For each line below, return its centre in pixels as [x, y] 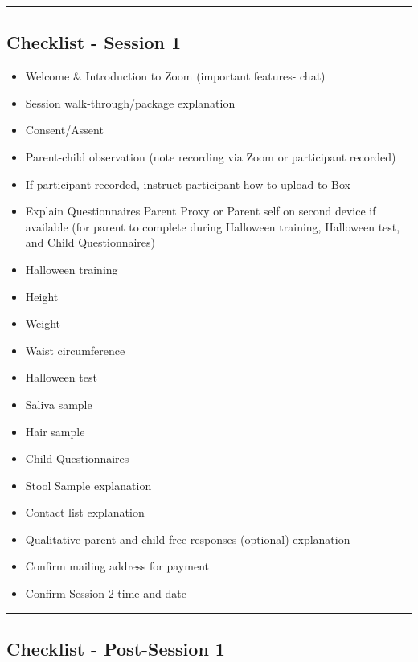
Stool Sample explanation [88, 485]
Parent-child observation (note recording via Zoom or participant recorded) [211, 156]
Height [42, 296]
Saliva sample [59, 404]
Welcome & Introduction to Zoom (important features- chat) [175, 76]
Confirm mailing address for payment [117, 566]
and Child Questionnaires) [90, 242]
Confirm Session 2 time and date [106, 593]
